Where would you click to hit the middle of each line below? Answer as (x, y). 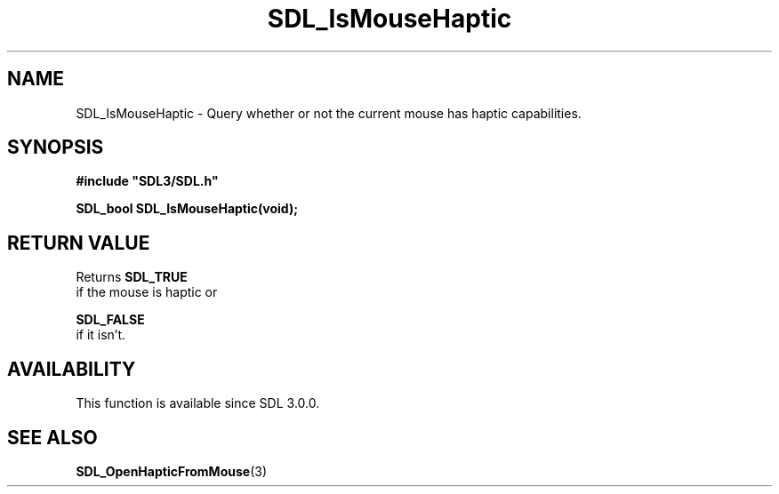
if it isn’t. (101, 335)
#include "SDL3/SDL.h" (147, 181)
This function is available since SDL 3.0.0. (198, 403)
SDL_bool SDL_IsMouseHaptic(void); (187, 209)
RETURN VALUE (79, 243)
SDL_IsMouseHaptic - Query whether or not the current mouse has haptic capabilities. (329, 113)
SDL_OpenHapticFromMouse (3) (171, 471)
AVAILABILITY (72, 369)
